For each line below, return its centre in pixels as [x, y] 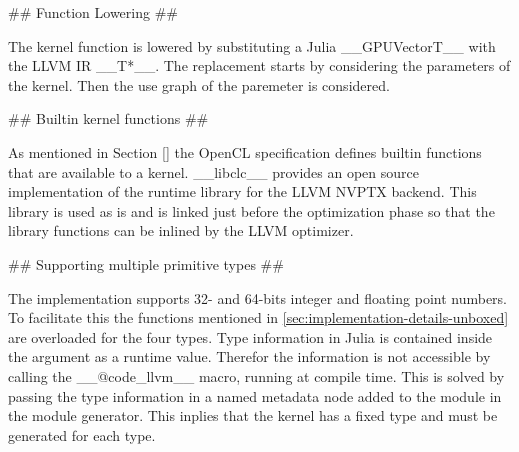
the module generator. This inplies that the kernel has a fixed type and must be [253, 415]
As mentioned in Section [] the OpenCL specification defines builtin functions [245, 151]
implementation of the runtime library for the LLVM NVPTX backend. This [242, 191]
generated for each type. [82, 434]
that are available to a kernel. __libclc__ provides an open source [213, 171]
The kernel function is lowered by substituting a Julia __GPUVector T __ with [252, 45]
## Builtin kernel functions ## [108, 118]
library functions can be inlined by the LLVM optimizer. [181, 230]
